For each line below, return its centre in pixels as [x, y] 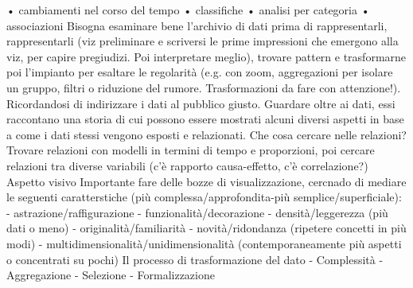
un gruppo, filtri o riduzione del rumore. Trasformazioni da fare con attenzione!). [204, 87]
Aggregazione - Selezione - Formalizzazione [111, 275]
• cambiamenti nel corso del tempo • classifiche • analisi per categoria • [188, 10]
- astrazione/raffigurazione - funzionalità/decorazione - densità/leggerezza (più [197, 212]
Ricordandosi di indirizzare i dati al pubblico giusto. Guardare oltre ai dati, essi [201, 103]
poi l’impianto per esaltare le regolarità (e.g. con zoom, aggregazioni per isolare [200, 72]
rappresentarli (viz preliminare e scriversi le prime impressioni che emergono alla [203, 41]
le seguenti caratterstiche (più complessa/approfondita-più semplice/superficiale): [204, 197]
